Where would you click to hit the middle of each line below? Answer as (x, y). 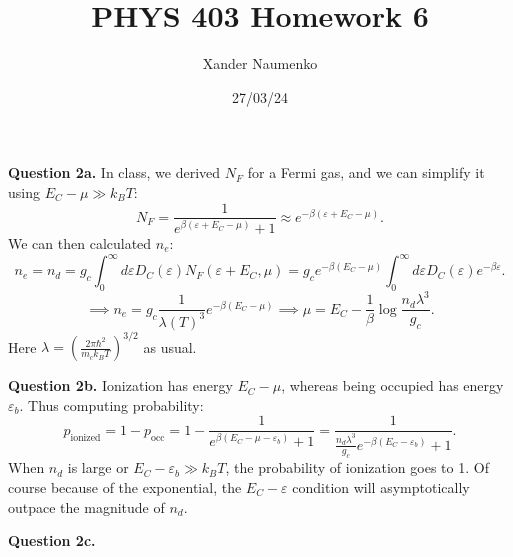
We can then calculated (80, 242)
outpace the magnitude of (86, 506)
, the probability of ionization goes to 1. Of (357, 467)
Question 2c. (52, 540)
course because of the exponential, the (125, 487)
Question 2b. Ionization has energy (120, 385)
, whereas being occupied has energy (392, 385)
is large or (98, 467)
